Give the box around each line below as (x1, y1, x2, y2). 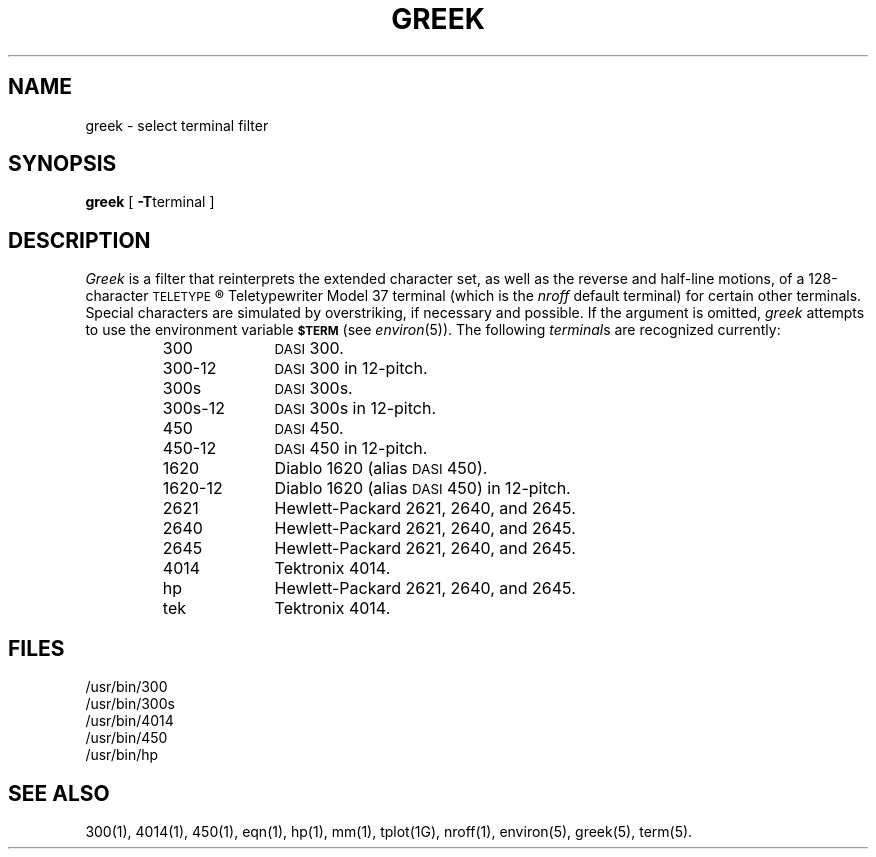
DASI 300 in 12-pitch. (274, 358, 428, 379)
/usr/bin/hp (85, 746, 159, 764)
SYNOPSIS (8, 151, 117, 177)
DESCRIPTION (8, 227, 151, 253)
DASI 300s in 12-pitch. (274, 398, 437, 419)
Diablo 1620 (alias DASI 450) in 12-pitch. (274, 478, 571, 499)
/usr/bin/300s (85, 695, 175, 713)
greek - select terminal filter (85, 116, 269, 134)
